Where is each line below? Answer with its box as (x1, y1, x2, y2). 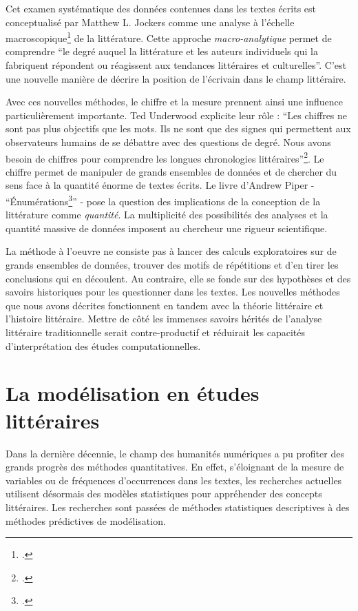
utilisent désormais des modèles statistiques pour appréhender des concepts (6, 486, 322, 501)
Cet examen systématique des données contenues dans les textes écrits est (6, 1, 317, 15)
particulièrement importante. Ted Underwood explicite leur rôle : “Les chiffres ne (6, 107, 348, 122)
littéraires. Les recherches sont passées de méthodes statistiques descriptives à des (6, 499, 350, 514)
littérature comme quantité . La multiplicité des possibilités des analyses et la (6, 207, 328, 222)
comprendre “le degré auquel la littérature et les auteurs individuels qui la (6, 44, 318, 59)
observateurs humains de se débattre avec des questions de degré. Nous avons (6, 135, 331, 149)
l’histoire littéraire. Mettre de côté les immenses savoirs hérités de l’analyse (6, 311, 322, 326)
